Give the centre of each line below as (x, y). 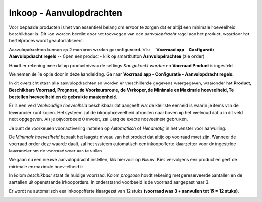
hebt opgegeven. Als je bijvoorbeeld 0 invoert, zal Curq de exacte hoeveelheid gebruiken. (98, 119)
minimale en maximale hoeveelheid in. (47, 166)
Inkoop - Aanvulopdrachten (65, 13)
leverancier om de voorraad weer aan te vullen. (56, 151)
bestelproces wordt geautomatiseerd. (47, 41)
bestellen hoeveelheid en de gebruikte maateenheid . (63, 97)
